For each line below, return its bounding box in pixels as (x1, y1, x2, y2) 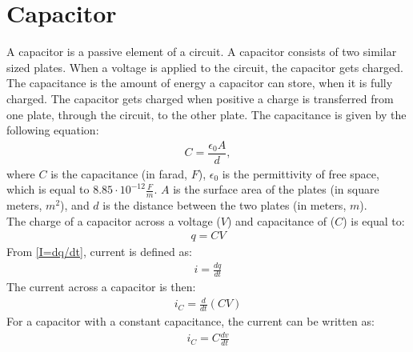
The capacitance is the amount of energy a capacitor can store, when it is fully (6, 74, 393, 91)
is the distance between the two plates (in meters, (102, 197, 347, 214)
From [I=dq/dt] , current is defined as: (6, 243, 192, 260)
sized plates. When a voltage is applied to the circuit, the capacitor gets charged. (6, 58, 403, 75)
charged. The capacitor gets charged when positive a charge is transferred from (6, 90, 394, 106)
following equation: (6, 122, 99, 138)
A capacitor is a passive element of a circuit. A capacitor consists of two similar (6, 43, 397, 60)
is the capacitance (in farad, (50, 165, 188, 182)
